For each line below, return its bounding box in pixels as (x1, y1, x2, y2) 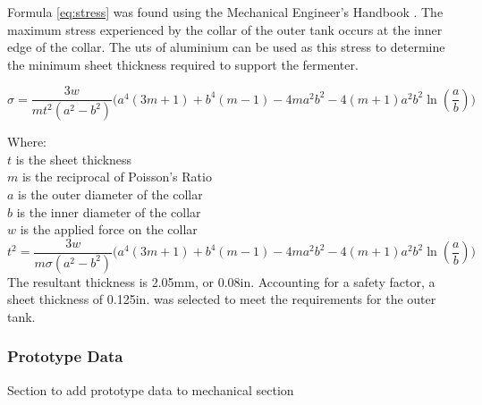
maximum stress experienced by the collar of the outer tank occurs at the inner (7, 20, 443, 38)
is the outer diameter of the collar (18, 185, 203, 204)
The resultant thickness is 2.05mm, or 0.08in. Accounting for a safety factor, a (7, 272, 435, 291)
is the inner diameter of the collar (16, 202, 201, 221)
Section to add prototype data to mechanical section (7, 380, 294, 399)
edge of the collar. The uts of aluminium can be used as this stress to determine (7, 38, 445, 56)
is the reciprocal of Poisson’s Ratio (21, 167, 212, 186)
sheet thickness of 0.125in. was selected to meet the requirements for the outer (7, 290, 436, 308)
